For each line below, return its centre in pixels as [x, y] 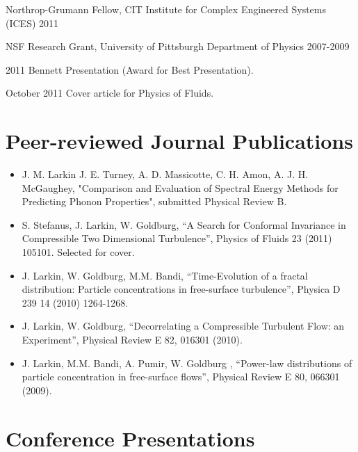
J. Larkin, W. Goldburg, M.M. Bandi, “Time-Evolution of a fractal [165, 275]
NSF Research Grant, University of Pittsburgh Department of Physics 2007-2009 [178, 46]
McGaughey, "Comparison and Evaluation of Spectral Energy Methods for [180, 187]
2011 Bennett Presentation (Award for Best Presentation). [130, 69]
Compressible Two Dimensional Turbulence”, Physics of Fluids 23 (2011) [177, 238]
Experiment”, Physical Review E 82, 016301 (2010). [132, 340]
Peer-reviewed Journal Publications [179, 141]
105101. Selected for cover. [78, 252]
